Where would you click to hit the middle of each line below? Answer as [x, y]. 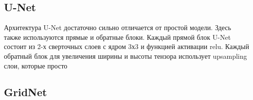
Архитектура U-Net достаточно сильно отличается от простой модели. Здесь [117, 27]
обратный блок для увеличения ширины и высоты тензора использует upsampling [126, 56]
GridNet [26, 92]
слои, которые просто [36, 65]
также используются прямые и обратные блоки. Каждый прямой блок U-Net [117, 37]
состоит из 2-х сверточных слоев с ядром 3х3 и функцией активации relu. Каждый [126, 46]
